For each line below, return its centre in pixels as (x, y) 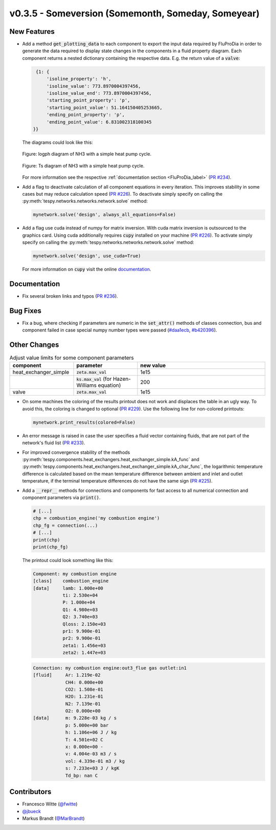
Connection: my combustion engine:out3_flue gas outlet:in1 (110, 668)
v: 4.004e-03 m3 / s (91, 754)
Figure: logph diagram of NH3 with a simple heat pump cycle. (87, 154)
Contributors (30, 792)
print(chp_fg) (51, 547)
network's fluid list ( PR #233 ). (54, 443)
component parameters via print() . (61, 497)
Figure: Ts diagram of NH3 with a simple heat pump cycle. (83, 165)
